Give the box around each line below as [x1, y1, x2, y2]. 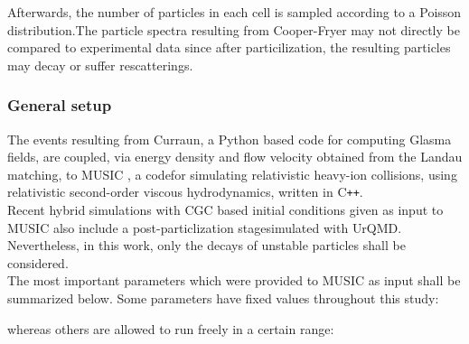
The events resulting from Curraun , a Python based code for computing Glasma [7, 129, 452, 148]
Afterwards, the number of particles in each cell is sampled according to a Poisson [7, 3, 462, 21]
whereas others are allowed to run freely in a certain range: [7, 319, 334, 338]
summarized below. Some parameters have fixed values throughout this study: [7, 289, 439, 307]
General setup [7, 94, 112, 116]
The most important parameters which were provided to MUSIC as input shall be [7, 271, 461, 290]
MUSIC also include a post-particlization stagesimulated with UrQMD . [7, 218, 402, 237]
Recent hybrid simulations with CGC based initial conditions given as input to [7, 200, 444, 219]
